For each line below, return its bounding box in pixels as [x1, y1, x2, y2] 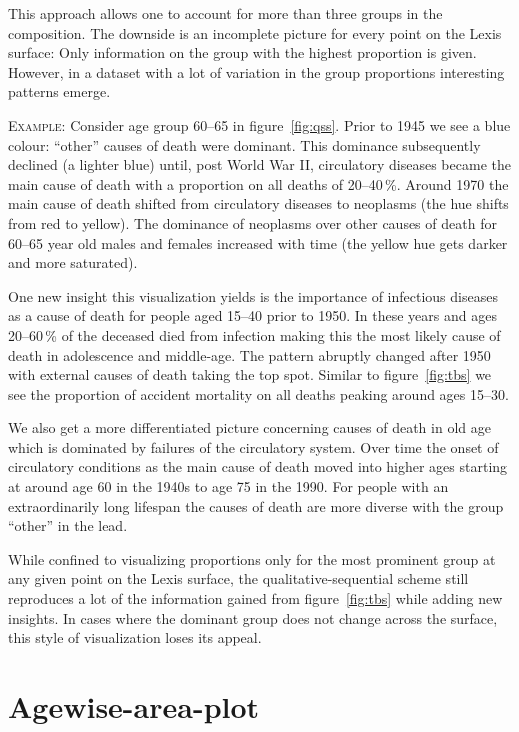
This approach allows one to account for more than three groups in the [8, 3, 443, 23]
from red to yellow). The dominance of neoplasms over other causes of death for [8, 212, 497, 233]
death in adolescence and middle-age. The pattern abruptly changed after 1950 [8, 344, 491, 365]
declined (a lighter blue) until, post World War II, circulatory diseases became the [8, 154, 511, 175]
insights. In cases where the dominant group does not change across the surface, [8, 607, 498, 628]
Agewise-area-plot [8, 686, 260, 726]
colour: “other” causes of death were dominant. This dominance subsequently [8, 134, 481, 155]
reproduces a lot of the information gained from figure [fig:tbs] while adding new [8, 588, 503, 609]
